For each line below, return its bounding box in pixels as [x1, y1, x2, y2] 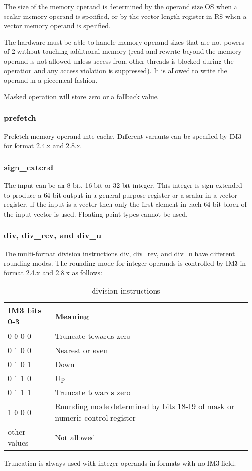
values [8, 437, 29, 449]
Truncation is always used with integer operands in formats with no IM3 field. [4, 458, 236, 468]
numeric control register [55, 412, 136, 423]
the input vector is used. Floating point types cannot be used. [4, 208, 188, 219]
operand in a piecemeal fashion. [4, 75, 98, 85]
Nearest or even [55, 344, 108, 356]
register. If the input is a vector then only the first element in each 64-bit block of [4, 199, 247, 209]
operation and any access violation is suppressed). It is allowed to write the [4, 65, 227, 75]
